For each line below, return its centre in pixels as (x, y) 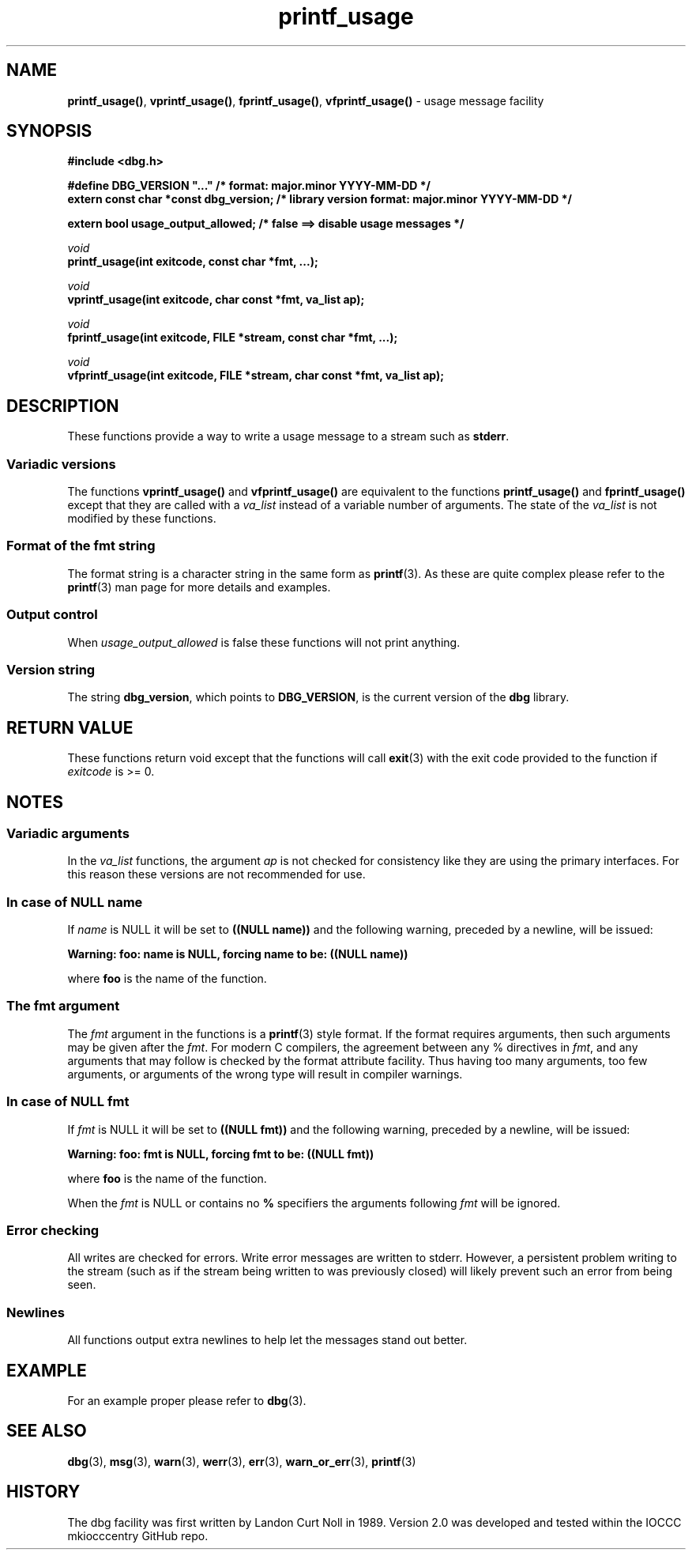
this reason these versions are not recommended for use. (216, 874)
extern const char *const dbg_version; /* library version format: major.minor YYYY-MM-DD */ (320, 199)
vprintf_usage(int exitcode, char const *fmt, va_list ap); (216, 300)
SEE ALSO (47, 1431)
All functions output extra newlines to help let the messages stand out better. (267, 1340)
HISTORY (43, 1492)
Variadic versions (61, 464)
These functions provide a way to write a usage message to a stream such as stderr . (288, 436)
